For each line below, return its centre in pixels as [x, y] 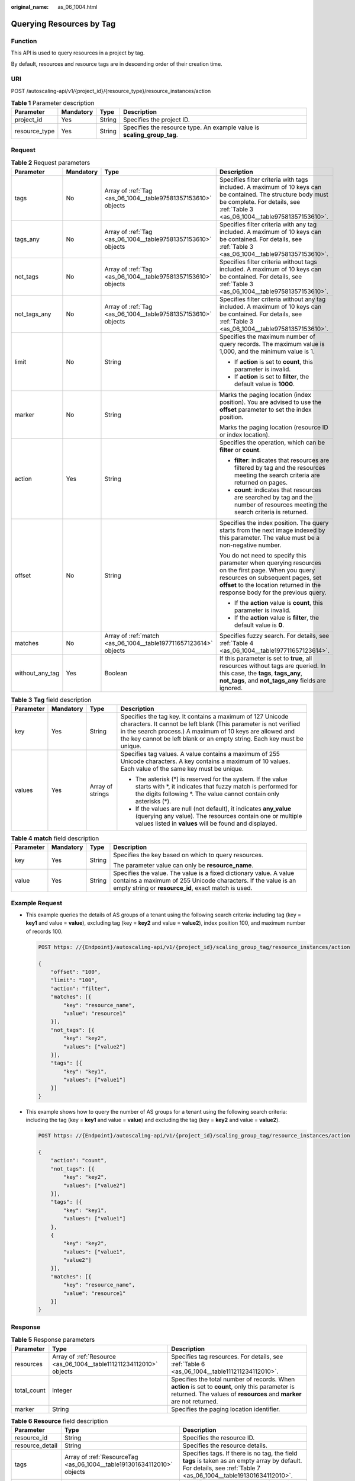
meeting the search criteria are [277, 475]
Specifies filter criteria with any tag [268, 224]
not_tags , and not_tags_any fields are [273, 680]
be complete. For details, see [260, 201]
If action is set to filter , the [272, 376]
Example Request [36, 903]
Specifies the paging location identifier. [226, 1409]
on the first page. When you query [267, 570]
